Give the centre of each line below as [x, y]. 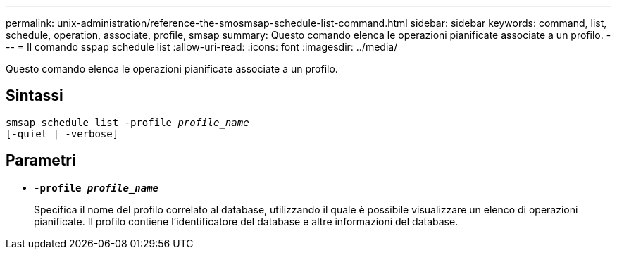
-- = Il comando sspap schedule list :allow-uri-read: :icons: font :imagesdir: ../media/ [202, 47]
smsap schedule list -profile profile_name [127, 122]
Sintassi [35, 96]
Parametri [41, 161]
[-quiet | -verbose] [62, 133]
